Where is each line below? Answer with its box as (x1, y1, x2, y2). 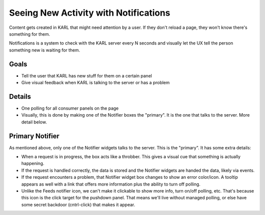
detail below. (21, 119, 47, 125)
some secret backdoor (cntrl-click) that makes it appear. (21, 201, 135, 208)
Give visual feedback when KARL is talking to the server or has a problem (21, 80, 170, 86)
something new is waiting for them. (9, 47, 80, 53)
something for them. (9, 31, 50, 37)
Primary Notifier (9, 132, 60, 140)
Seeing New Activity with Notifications (9, 7, 170, 18)
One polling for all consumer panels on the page (21, 105, 119, 111)
